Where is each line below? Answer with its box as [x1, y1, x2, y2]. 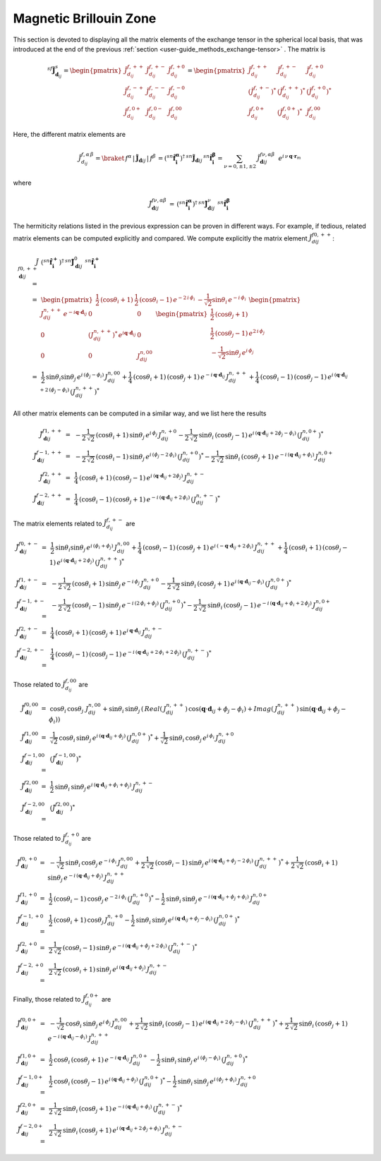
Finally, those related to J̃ [13, 995, 86, 1004]
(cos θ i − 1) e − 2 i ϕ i [139, 295, 195, 305]
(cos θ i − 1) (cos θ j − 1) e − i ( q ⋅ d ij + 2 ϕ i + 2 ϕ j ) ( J [55, 649, 188, 659]
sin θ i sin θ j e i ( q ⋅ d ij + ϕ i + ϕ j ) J [54, 781, 135, 793]
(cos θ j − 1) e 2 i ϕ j [215, 328, 265, 339]
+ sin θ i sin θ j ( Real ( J [102, 705, 167, 715]
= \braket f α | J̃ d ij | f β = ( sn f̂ [95, 153, 176, 164]
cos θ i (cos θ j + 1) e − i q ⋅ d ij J [54, 1054, 133, 1065]
